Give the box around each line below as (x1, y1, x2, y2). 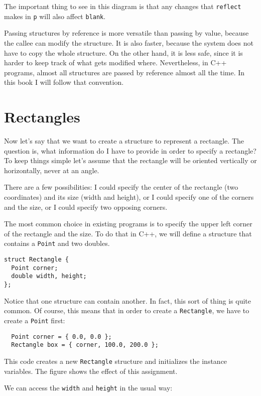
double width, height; (11, 273, 87, 280)
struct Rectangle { (4, 256, 69, 263)
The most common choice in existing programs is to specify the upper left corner (4, 218, 252, 229)
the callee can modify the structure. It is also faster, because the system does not (4, 37, 253, 48)
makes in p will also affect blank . (4, 11, 106, 21)
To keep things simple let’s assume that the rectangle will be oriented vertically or (4, 155, 257, 166)
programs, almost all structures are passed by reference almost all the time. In (4, 67, 245, 77)
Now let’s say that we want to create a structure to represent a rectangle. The (4, 136, 244, 146)
